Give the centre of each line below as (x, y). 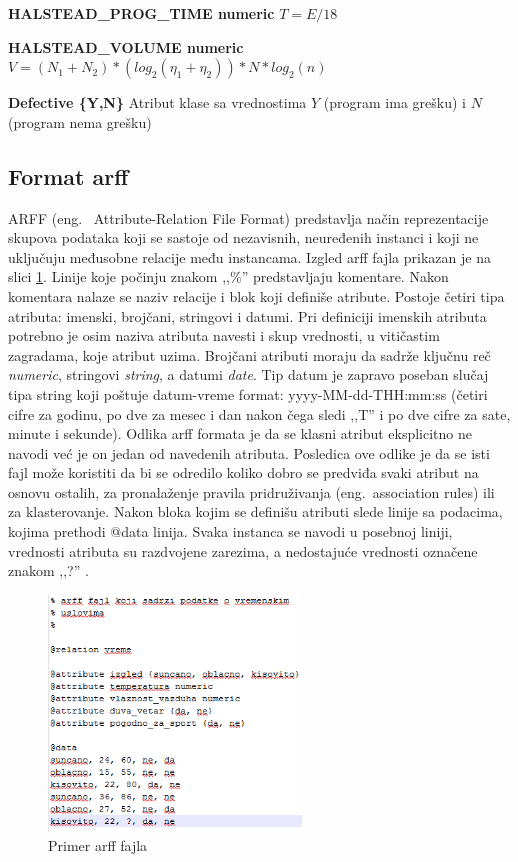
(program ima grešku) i (394, 102)
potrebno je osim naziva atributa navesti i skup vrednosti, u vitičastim (224, 335)
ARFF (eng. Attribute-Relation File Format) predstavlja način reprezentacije (248, 217)
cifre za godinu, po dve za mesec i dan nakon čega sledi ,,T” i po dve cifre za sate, (259, 413)
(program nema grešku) (80, 121)
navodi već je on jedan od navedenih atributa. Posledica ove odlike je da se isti (249, 452)
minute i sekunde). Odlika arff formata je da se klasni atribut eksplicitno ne (240, 433)
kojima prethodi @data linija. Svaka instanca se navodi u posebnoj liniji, (230, 531)
